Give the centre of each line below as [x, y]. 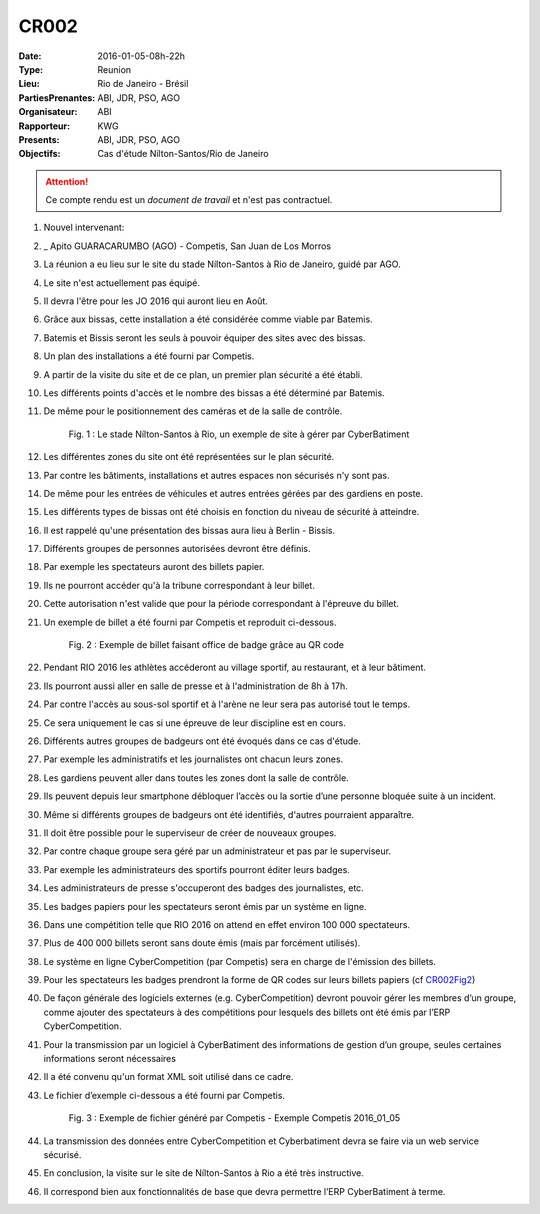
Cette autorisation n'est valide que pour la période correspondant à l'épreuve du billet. [221, 604]
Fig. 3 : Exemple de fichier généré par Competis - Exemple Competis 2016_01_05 [234, 1118]
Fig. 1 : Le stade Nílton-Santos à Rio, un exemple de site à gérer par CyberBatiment [239, 434]
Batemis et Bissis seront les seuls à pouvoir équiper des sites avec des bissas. [204, 337]
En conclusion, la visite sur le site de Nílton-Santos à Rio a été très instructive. [203, 1173]
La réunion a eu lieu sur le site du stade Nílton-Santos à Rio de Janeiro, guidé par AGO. [222, 264]
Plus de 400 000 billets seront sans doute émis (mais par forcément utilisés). [202, 943]
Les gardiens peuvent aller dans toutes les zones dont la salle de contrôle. [196, 777]
